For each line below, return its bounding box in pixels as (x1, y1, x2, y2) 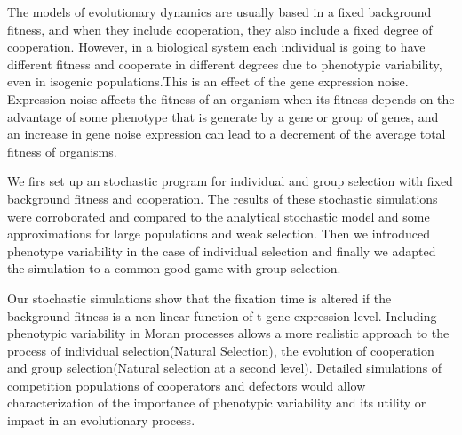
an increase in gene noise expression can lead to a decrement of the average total (7, 125, 446, 143)
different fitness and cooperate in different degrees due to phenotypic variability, (7, 54, 442, 73)
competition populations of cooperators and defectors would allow (7, 375, 366, 394)
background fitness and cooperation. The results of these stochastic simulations (7, 189, 438, 207)
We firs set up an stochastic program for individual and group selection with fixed (7, 172, 453, 190)
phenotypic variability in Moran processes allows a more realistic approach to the (7, 324, 450, 342)
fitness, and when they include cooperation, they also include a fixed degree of (7, 20, 433, 38)
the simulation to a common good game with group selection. (7, 259, 341, 278)
